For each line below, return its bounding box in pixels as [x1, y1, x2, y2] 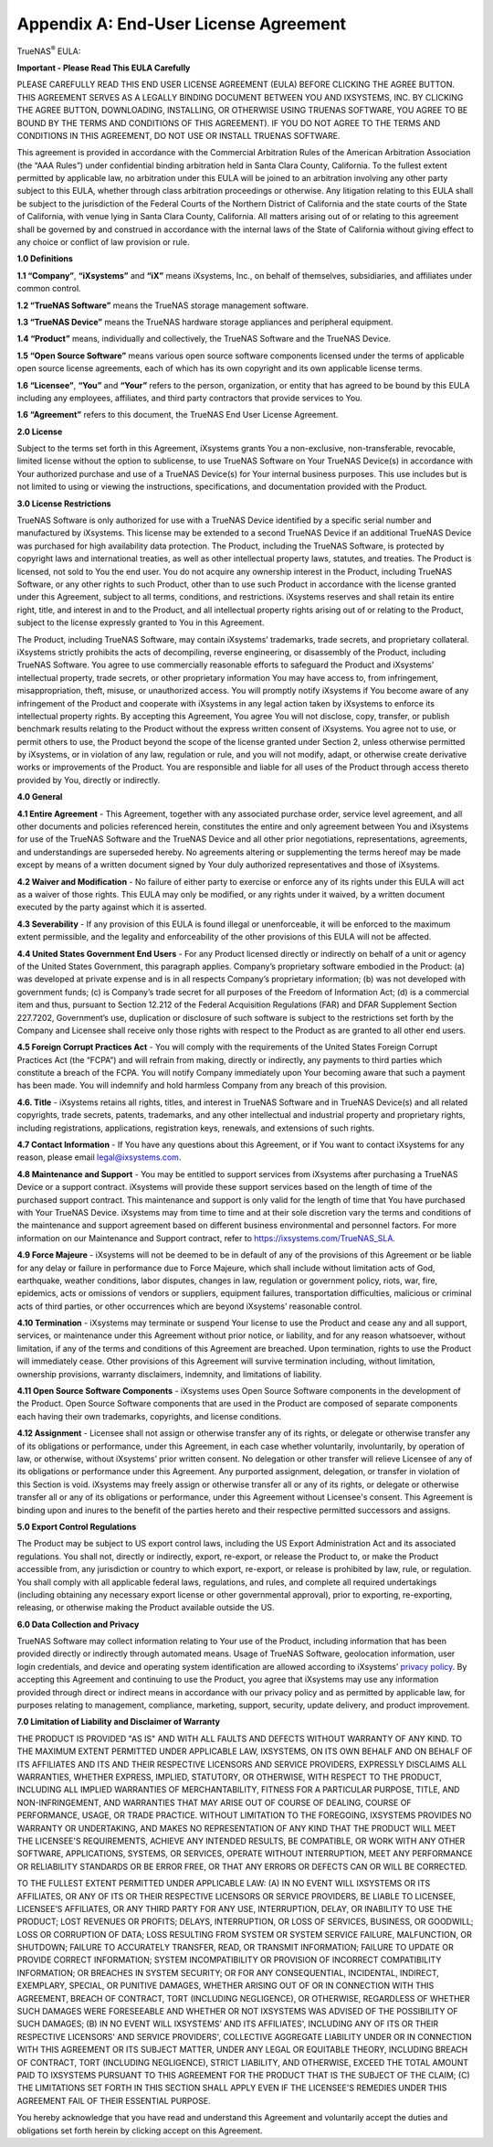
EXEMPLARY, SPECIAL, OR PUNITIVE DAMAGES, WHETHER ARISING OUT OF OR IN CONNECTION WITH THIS [16, 1980, 435, 1992]
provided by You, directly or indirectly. [16, 774, 161, 785]
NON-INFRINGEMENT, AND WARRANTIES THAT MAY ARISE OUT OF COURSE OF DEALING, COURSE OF [16, 1797, 412, 1808]
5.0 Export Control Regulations [16, 1521, 137, 1532]
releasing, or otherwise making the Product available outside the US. [16, 1602, 275, 1613]
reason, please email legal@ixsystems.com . [16, 1152, 182, 1163]
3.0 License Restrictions [16, 498, 111, 509]
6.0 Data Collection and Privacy [16, 1619, 140, 1630]
